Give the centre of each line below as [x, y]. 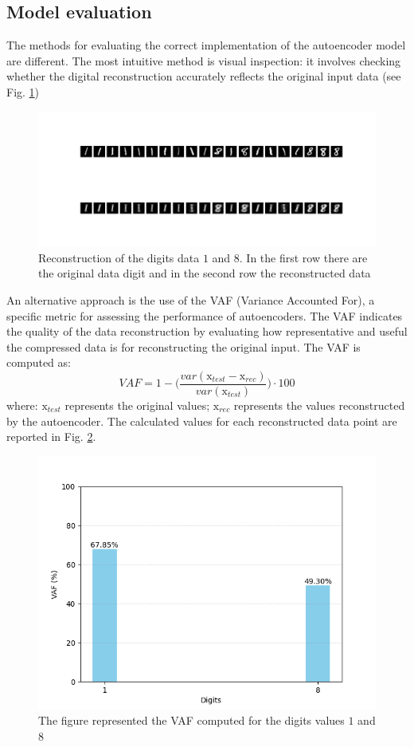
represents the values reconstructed [319, 405]
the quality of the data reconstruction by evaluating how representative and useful [207, 331]
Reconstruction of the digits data [119, 257]
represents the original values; [137, 405]
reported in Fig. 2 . [51, 436]
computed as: [39, 362]
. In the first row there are [303, 257]
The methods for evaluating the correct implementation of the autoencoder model [206, 45]
